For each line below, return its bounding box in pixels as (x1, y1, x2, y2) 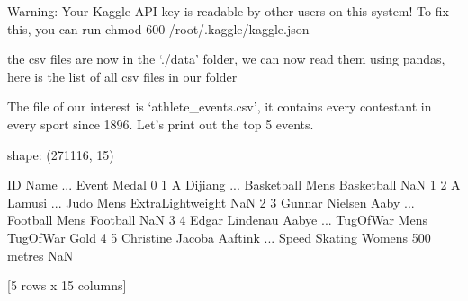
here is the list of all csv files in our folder (7, 66, 238, 85)
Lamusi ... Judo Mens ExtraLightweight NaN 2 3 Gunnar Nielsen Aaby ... (7, 192, 415, 211)
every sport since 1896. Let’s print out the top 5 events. (7, 114, 314, 133)
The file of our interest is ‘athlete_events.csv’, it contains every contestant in (7, 97, 432, 116)
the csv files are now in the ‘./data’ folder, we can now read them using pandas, (7, 49, 445, 68)
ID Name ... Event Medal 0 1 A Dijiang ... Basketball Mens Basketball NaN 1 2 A (7, 175, 461, 194)
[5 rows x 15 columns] (7, 276, 127, 295)
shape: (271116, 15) (7, 145, 114, 164)
